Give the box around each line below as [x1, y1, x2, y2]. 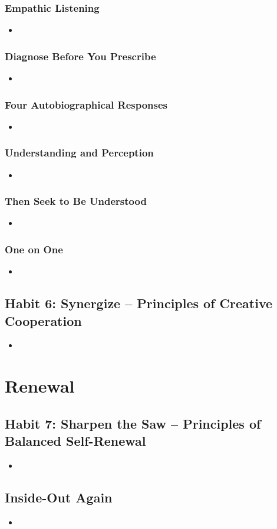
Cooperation [5, 311, 82, 329]
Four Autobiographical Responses [5, 97, 167, 112]
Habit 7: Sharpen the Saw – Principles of [5, 414, 261, 432]
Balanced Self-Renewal [5, 432, 146, 450]
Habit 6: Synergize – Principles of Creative [5, 294, 273, 312]
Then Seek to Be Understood [5, 194, 147, 208]
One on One [5, 241, 63, 256]
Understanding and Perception [5, 145, 154, 160]
